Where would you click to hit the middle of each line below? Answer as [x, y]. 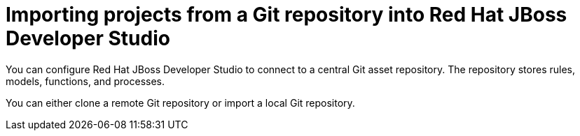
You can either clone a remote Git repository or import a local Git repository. [180, 103]
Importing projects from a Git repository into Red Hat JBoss [286, 15]
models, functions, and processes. [85, 81]
